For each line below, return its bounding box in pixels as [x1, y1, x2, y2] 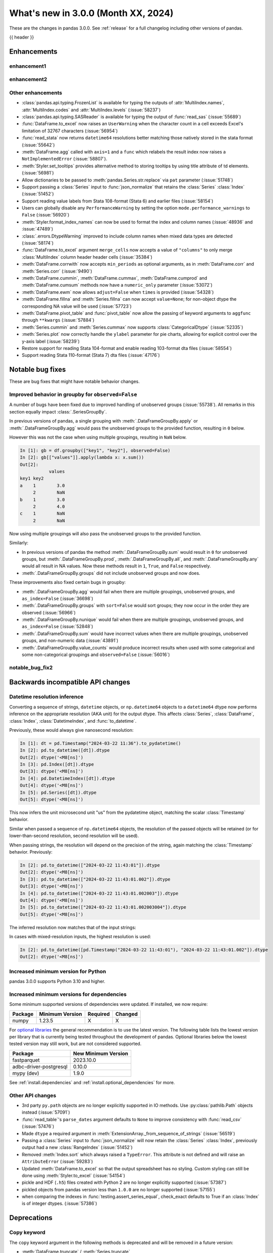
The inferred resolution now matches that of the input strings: [9, 924, 136, 930]
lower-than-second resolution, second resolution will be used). [9, 832, 139, 839]
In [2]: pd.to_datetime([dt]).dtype [20, 747, 110, 753]
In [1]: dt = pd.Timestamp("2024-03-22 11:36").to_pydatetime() [20, 740, 181, 746]
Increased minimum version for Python [9, 968, 106, 975]
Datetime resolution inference [9, 693, 84, 700]
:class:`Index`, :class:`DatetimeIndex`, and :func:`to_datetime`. [9, 718, 137, 724]
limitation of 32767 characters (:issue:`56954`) [22, 128, 118, 134]
